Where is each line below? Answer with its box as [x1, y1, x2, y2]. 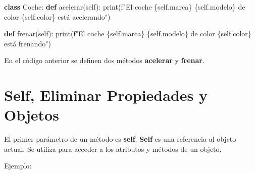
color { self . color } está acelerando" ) [4, 11, 111, 22]
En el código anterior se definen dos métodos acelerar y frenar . [4, 55, 205, 66]
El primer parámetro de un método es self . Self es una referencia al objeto [4, 134, 236, 144]
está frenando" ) [4, 38, 51, 48]
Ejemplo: [4, 160, 32, 171]
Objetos [4, 104, 59, 125]
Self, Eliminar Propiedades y [4, 85, 208, 105]
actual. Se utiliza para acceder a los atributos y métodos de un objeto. [4, 143, 222, 154]
